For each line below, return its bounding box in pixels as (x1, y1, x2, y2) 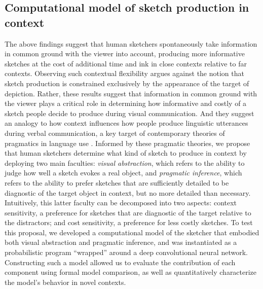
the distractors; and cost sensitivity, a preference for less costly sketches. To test (5, 217, 253, 228)
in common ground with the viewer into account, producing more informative (5, 48, 245, 59)
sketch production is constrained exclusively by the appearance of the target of (5, 78, 249, 88)
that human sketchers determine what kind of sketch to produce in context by (5, 148, 247, 158)
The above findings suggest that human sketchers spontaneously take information (5, 38, 257, 49)
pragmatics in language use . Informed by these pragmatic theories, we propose (5, 137, 250, 148)
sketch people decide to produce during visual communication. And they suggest (5, 107, 254, 118)
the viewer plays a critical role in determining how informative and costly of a (5, 98, 247, 109)
